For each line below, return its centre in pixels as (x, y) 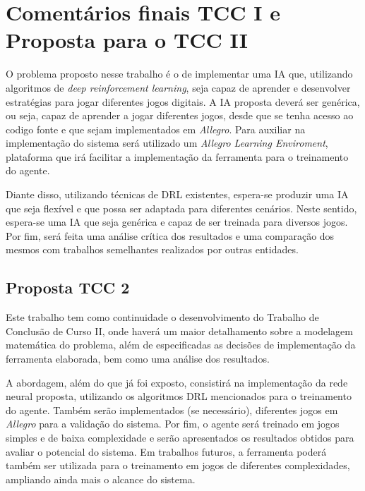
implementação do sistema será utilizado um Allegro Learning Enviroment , (167, 143)
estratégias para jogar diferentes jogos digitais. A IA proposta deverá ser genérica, (183, 101)
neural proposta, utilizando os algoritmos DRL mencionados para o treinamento (179, 396)
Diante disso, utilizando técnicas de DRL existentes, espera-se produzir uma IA (177, 194)
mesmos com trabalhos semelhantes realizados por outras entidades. (152, 249)
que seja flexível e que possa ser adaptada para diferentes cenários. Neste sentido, (181, 208)
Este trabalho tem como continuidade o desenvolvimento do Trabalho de (162, 317)
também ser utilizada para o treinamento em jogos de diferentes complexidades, (178, 465)
